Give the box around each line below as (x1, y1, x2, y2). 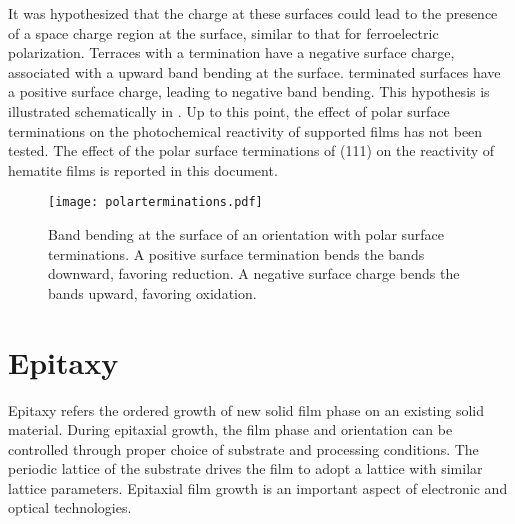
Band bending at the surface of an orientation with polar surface (48, 224, 445, 244)
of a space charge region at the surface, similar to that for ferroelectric (8, 22, 439, 43)
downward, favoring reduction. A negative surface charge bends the (48, 263, 460, 284)
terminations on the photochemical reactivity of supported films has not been (8, 120, 483, 141)
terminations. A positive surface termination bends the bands (48, 243, 425, 264)
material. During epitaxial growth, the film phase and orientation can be (8, 419, 453, 440)
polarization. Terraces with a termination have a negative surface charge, (8, 42, 455, 63)
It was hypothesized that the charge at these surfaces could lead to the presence (8, 3, 498, 23)
